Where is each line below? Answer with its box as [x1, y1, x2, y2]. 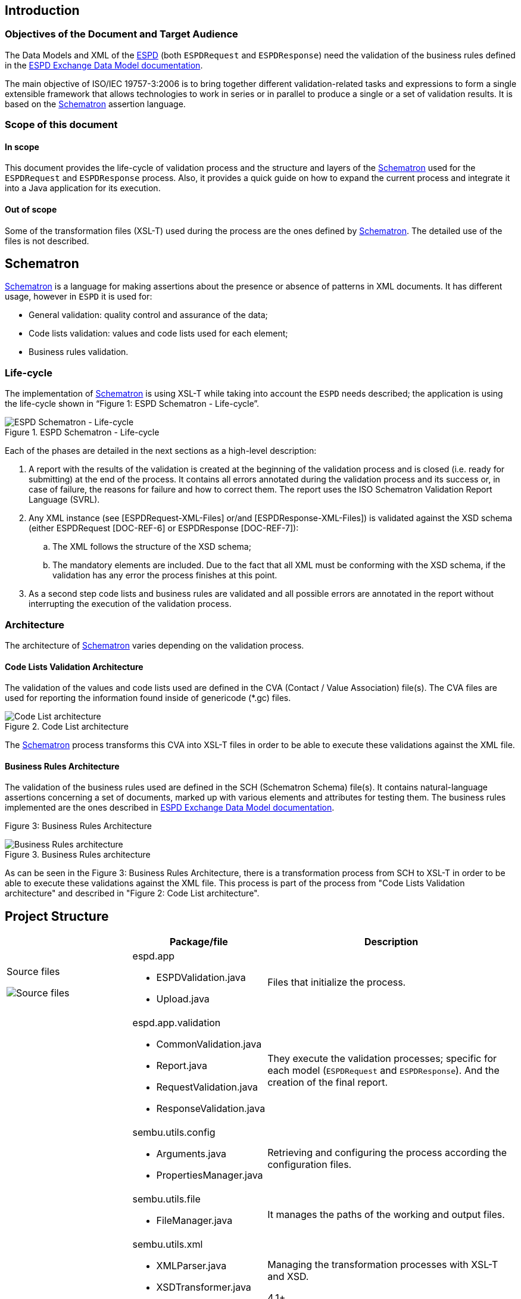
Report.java [156, 1060, 207, 1072]
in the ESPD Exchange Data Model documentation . [5, 60, 203, 70]
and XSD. [267, 1270, 309, 1283]
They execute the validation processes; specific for [267, 1052, 497, 1065]
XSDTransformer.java [156, 1281, 251, 1294]
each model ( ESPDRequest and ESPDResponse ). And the [267, 1064, 500, 1077]
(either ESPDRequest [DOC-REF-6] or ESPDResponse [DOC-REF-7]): [29, 523, 299, 534]
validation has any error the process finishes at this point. [52, 570, 277, 581]
